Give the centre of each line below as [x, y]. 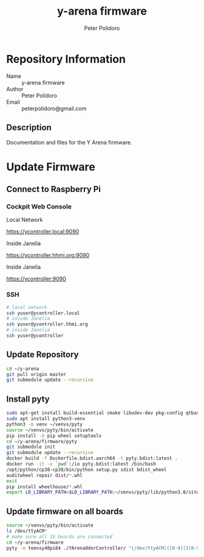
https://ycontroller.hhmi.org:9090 [48, 255]
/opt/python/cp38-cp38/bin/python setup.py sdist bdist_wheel [87, 470]
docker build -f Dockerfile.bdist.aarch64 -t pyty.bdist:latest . [92, 458]
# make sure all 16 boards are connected [59, 537]
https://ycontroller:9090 [36, 279]
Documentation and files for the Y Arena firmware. [69, 142]
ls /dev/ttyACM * [27, 531]
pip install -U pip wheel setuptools [54, 436]
